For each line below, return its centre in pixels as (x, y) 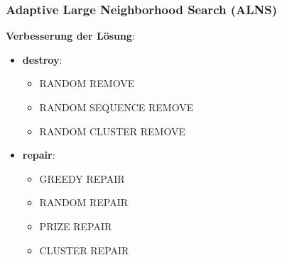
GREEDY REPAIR (82, 178)
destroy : (42, 59)
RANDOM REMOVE (87, 83)
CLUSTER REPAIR (84, 250)
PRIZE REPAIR (76, 226)
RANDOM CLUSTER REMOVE (112, 131)
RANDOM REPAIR (84, 202)
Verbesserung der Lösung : (70, 36)
